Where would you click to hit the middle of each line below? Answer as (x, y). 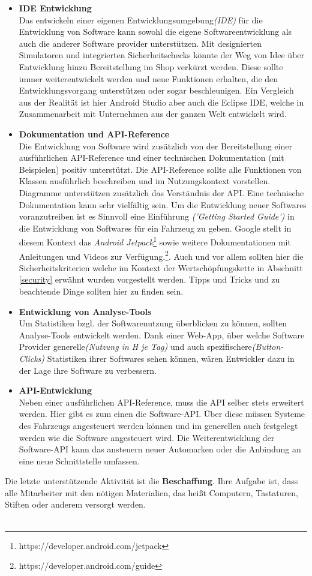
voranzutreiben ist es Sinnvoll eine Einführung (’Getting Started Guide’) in (157, 216)
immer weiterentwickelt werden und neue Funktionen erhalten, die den (148, 78)
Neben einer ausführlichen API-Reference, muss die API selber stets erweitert (161, 402)
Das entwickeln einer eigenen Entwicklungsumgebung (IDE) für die (141, 19)
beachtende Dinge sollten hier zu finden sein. (101, 291)
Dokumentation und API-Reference (94, 133)
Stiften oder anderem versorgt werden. (75, 504)
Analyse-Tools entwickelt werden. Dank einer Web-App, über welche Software (162, 334)
